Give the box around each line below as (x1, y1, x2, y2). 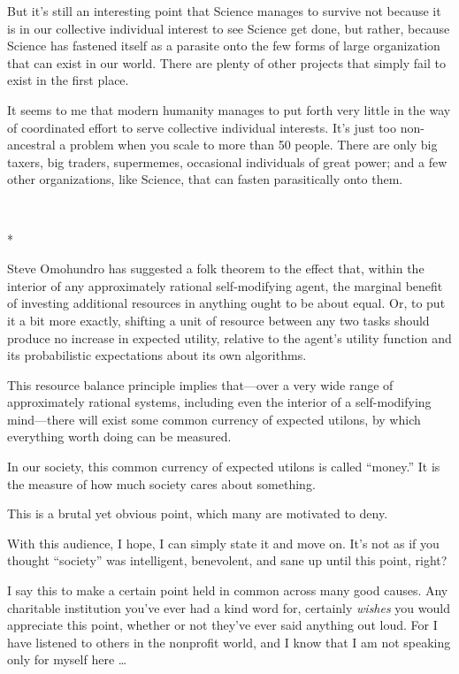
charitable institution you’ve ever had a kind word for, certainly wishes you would (7, 598, 450, 617)
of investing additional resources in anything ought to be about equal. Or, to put (7, 294, 446, 312)
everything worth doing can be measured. (7, 427, 232, 446)
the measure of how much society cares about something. (7, 474, 316, 493)
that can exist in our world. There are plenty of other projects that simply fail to (7, 53, 446, 72)
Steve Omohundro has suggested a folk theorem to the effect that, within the (7, 259, 425, 278)
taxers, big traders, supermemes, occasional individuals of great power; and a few (7, 152, 448, 171)
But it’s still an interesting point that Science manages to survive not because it (7, 2, 441, 19)
